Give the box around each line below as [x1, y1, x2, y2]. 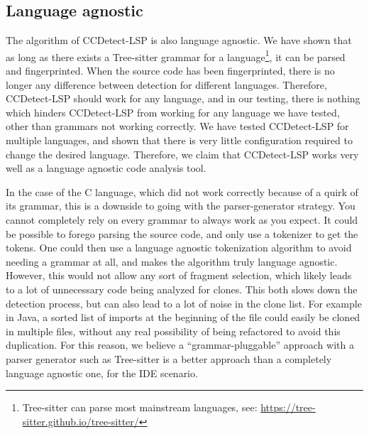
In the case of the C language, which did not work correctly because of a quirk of [6, 184, 358, 199]
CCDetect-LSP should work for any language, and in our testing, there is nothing [6, 91, 360, 106]
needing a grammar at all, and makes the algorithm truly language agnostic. [6, 254, 338, 268]
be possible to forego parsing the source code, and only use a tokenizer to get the [6, 226, 358, 241]
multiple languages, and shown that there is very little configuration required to [6, 133, 353, 148]
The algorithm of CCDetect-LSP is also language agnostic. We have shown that [6, 33, 352, 48]
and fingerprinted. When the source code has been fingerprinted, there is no [6, 63, 335, 78]
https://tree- [260, 400, 316, 415]
